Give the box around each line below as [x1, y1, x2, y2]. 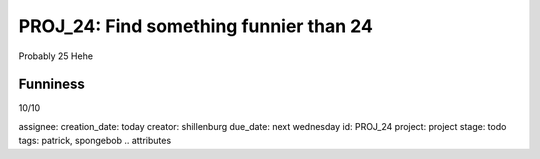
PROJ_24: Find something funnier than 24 [18, 15, 374, 37]
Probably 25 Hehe [18, 50, 94, 62]
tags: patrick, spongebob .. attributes [18, 135, 172, 147]
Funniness [18, 76, 85, 93]
